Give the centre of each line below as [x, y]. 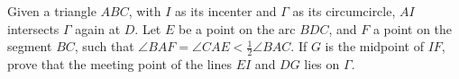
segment [30, 46]
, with [145, 11]
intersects [33, 28]
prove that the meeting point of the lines [120, 64]
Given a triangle [52, 11]
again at [98, 28]
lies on [322, 64]
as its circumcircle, [344, 11]
